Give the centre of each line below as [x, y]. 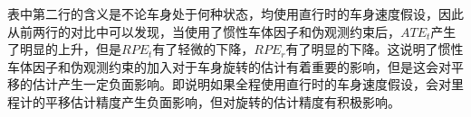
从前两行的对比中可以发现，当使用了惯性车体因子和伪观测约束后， [204, 31]
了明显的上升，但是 [64, 49]
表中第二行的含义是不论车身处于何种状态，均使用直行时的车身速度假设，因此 [235, 13]
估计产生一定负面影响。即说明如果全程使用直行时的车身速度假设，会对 [241, 84]
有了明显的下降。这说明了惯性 [375, 49]
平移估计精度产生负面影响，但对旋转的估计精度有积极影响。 [222, 101]
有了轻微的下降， [203, 49]
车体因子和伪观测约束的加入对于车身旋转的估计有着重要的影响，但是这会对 [229, 66]
